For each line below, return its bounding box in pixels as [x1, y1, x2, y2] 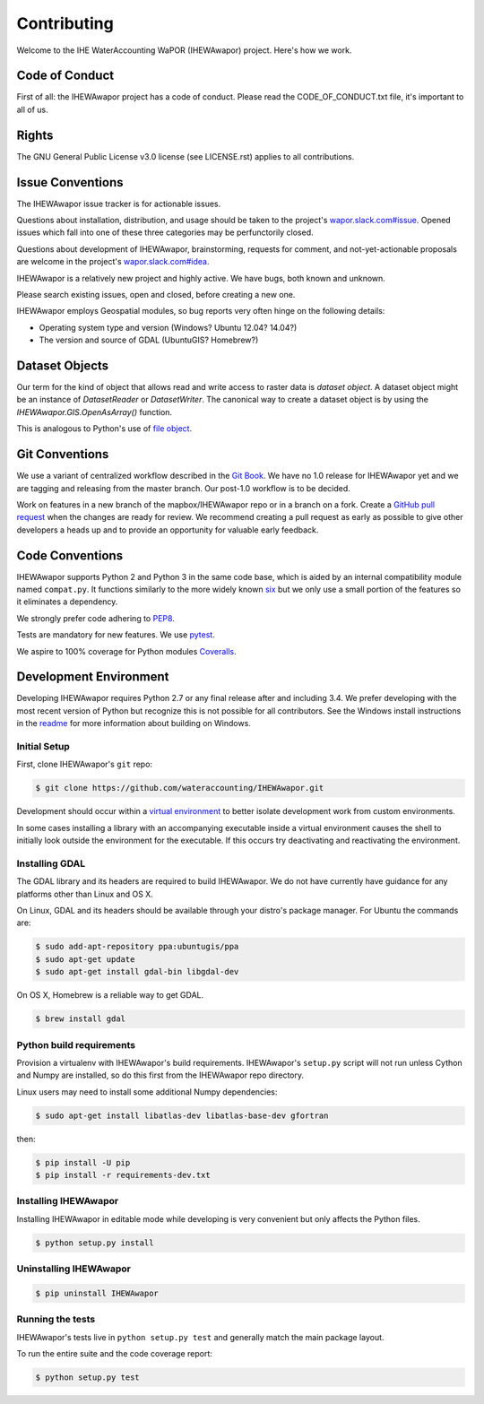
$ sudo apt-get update [35, 954, 135, 964]
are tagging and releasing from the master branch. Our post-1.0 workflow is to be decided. [16, 482, 351, 493]
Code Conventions [16, 548, 124, 563]
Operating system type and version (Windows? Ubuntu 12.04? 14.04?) [39, 322, 298, 333]
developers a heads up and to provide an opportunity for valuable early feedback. [16, 524, 319, 535]
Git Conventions [16, 446, 109, 462]
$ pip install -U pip [35, 1157, 131, 1167]
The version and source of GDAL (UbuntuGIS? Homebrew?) [39, 334, 259, 345]
